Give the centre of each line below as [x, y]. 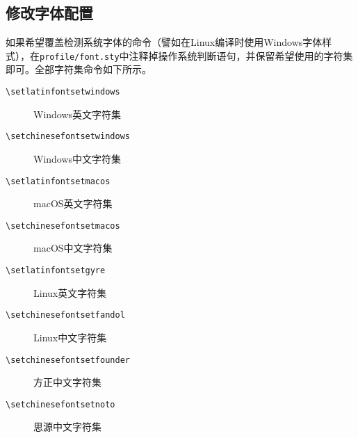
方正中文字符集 [67, 382]
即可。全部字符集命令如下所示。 [79, 69]
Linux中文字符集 [70, 337]
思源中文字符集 [67, 427]
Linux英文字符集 [70, 292]
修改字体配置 [49, 13]
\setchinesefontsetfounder [68, 360]
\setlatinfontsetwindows [63, 92]
